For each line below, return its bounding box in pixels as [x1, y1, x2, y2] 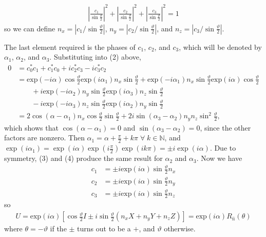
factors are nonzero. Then [4, 132, 85, 143]
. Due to [210, 142, 236, 153]
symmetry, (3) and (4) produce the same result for [4, 153, 163, 163]
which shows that [4, 122, 59, 133]
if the [50, 223, 67, 234]
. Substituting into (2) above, [49, 51, 141, 62]
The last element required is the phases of [4, 41, 136, 52]
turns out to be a [77, 223, 131, 234]
